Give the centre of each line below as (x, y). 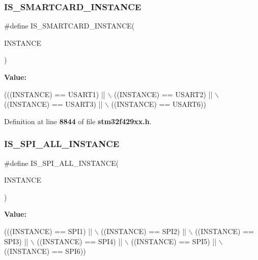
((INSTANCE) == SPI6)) (45, 251)
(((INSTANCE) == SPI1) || (48, 231)
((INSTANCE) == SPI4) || (80, 241)
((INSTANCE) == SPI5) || (174, 241)
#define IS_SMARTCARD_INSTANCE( (69, 26)
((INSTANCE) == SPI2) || (144, 231)
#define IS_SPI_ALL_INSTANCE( (62, 163)
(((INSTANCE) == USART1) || (55, 94)
